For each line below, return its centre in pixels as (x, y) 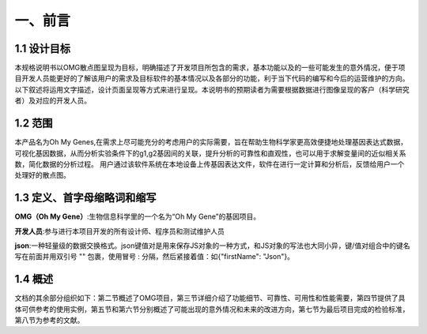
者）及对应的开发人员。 (53, 101)
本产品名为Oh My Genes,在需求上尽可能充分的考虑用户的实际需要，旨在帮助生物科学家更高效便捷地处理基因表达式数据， (211, 142)
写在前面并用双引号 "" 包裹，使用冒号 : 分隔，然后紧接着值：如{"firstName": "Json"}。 (155, 257)
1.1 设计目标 (43, 49)
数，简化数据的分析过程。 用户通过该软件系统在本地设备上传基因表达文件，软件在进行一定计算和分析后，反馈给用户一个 (210, 164)
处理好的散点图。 (42, 175)
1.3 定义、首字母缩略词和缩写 (86, 198)
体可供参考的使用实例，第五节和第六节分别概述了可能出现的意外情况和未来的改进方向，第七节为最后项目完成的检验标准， (212, 309)
